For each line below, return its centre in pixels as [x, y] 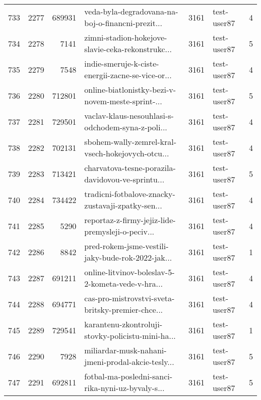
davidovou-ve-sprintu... [124, 179]
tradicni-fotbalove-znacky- [130, 194]
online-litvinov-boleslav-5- [129, 272]
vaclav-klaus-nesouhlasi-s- [129, 116]
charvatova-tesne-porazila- [130, 168]
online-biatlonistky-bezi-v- [130, 89]
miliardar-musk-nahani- [125, 350]
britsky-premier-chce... [124, 310]
